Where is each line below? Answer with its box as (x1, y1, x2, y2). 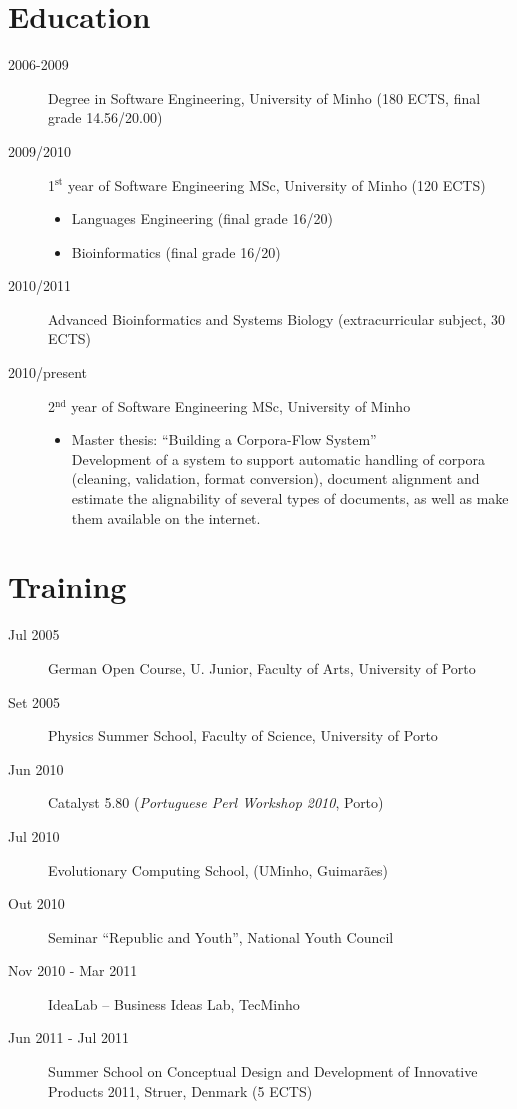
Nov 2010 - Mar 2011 (8, 960, 138, 981)
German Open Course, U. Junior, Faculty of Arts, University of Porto (48, 657, 476, 678)
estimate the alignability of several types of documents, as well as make (71, 488, 509, 509)
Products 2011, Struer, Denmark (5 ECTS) (48, 1080, 313, 1101)
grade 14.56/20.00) (48, 107, 163, 128)
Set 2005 (8, 691, 61, 712)
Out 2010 (8, 893, 65, 914)
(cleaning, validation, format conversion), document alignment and (71, 468, 480, 489)
